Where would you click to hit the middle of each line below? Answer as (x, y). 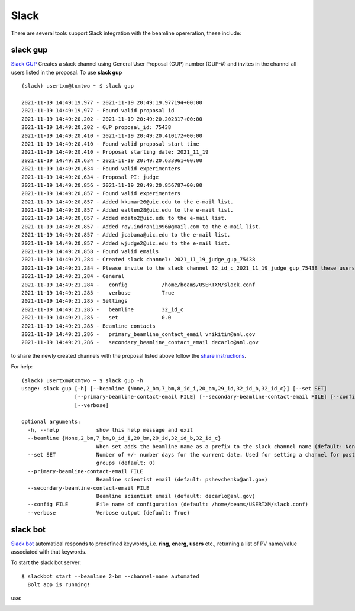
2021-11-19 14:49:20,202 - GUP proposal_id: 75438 (96, 127)
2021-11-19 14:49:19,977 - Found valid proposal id (98, 111)
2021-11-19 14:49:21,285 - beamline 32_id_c (103, 309)
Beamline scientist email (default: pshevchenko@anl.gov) (182, 480)
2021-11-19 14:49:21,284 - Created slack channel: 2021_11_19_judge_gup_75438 (138, 260)
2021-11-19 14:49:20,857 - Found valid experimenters (101, 193)
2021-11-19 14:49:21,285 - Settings (75, 301)
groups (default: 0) (126, 463)
